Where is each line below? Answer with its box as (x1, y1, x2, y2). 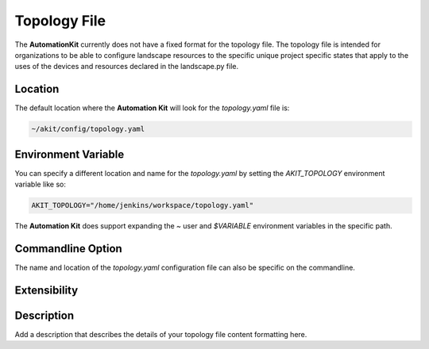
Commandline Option (14, 242, 122, 255)
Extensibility (14, 283, 79, 297)
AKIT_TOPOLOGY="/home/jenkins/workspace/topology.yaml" (31, 201, 254, 210)
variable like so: (14, 179, 67, 190)
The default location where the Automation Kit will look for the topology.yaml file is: (14, 103, 290, 113)
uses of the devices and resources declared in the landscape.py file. (14, 62, 239, 71)
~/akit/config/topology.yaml (31, 125, 145, 134)
